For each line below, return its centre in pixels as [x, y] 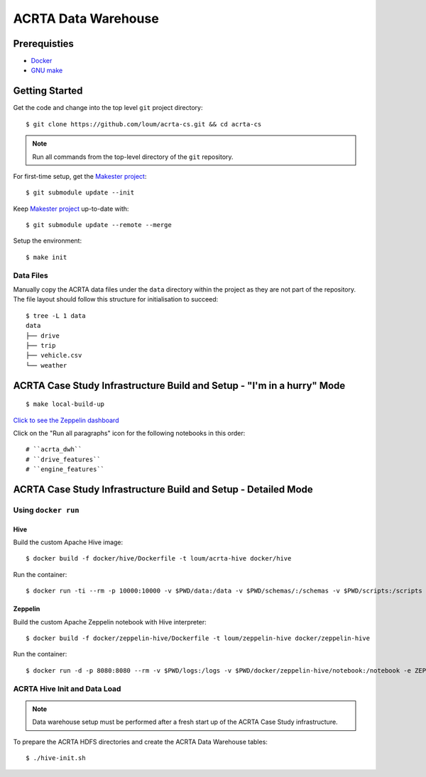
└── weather [47, 365]
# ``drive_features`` [63, 459]
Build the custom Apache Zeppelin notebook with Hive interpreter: [110, 622]
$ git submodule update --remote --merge [99, 225]
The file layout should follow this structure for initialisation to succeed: [116, 299]
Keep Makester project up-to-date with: [71, 209]
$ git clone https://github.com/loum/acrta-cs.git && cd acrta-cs [144, 124]
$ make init [47, 257]
